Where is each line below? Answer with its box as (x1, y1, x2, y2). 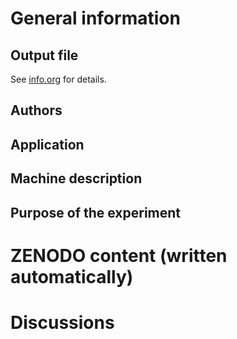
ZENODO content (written (10, 244, 228, 267)
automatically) (10, 265, 134, 288)
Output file (10, 47, 79, 64)
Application (10, 136, 85, 153)
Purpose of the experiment (10, 204, 182, 221)
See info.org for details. (10, 73, 107, 85)
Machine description (10, 170, 143, 187)
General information (10, 7, 181, 30)
